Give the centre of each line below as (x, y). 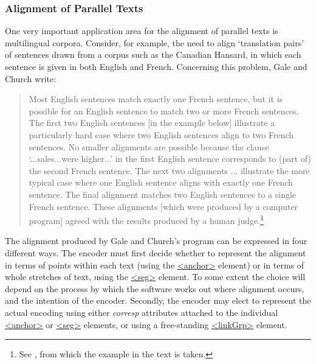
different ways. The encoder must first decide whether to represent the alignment (156, 252)
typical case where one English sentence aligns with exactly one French (161, 182)
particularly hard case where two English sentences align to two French (161, 134)
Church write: (31, 78)
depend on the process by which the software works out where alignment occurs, (155, 288)
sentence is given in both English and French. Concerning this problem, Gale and (156, 66)
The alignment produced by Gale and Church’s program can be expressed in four (156, 241)
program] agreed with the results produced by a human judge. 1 (146, 219)
